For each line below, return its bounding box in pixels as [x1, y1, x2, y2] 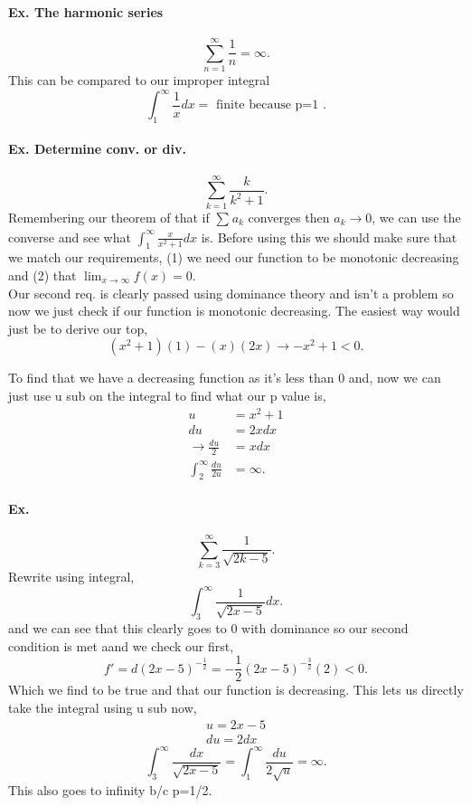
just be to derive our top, [8, 318, 148, 337]
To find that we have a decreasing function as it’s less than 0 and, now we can [8, 368, 441, 387]
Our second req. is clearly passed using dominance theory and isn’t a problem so [8, 283, 454, 302]
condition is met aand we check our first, [8, 636, 234, 655]
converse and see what [8, 227, 131, 246]
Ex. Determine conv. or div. [8, 139, 186, 158]
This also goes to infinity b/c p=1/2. [8, 780, 212, 799]
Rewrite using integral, [8, 567, 135, 586]
